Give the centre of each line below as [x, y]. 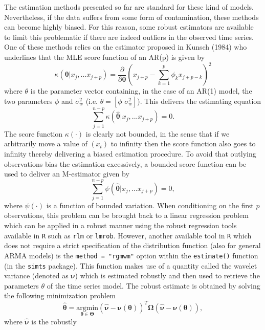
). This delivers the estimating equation [199, 101]
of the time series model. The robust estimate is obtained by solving [153, 285]
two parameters [28, 101]
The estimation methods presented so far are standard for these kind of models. [129, 7]
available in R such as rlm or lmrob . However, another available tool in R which [128, 235]
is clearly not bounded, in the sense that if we [158, 133]
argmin [87, 308]
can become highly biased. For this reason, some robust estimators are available [129, 27]
